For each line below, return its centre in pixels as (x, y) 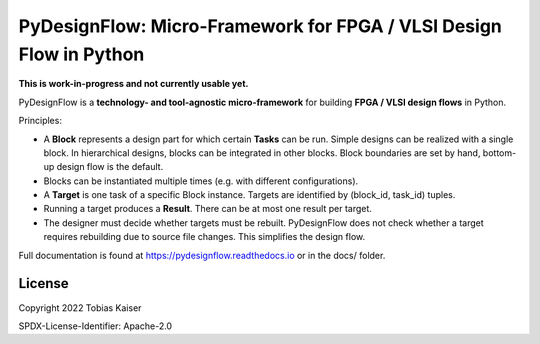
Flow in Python (81, 54)
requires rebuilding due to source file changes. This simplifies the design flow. (204, 237)
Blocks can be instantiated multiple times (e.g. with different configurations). (201, 181)
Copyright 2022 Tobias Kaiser (80, 307)
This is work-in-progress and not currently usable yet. (133, 84)
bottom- (499, 152)
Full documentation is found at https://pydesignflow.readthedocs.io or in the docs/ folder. (202, 255)
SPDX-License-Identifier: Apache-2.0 (95, 326)
